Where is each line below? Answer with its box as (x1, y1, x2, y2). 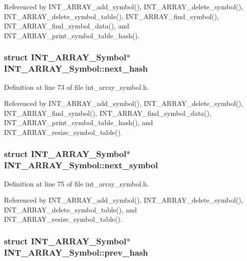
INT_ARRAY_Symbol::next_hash (4, 62, 148, 75)
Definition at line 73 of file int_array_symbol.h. (4, 81, 149, 92)
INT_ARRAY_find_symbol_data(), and (4, 21, 129, 31)
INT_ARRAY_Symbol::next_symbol (4, 159, 158, 171)
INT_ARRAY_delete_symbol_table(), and (4, 204, 137, 214)
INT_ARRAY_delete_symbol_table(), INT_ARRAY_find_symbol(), (4, 11, 219, 21)
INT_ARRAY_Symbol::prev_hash (4, 246, 148, 258)
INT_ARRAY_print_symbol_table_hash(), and (4, 117, 153, 128)
